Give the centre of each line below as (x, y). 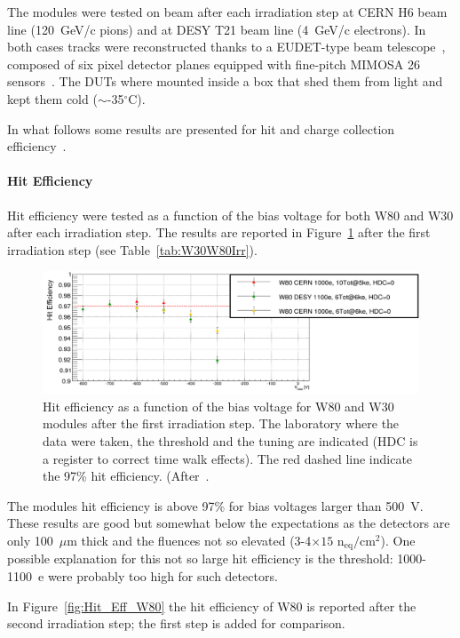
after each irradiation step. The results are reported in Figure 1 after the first (219, 232)
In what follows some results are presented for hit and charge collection (201, 128)
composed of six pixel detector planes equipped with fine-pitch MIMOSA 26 (214, 64)
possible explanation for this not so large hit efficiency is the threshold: (200, 558)
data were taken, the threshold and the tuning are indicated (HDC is (230, 440)
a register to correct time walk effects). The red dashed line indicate (228, 458)
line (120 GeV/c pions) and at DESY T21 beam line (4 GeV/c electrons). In (217, 29)
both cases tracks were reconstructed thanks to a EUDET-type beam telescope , (226, 47)
